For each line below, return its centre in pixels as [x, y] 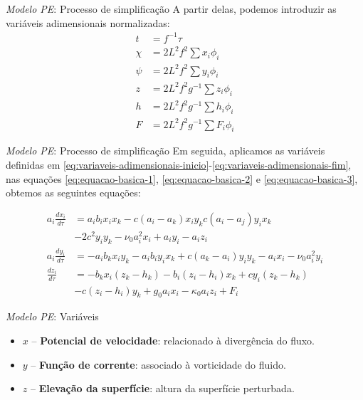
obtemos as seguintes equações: [73, 193]
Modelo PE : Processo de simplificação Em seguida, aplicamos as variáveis [165, 151]
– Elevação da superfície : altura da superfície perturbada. [162, 388]
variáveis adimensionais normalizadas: [88, 22]
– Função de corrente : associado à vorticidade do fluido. [158, 364]
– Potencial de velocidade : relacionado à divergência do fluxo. [173, 340]
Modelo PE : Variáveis [52, 316]
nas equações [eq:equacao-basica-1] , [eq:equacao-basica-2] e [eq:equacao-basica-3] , [182, 178]
